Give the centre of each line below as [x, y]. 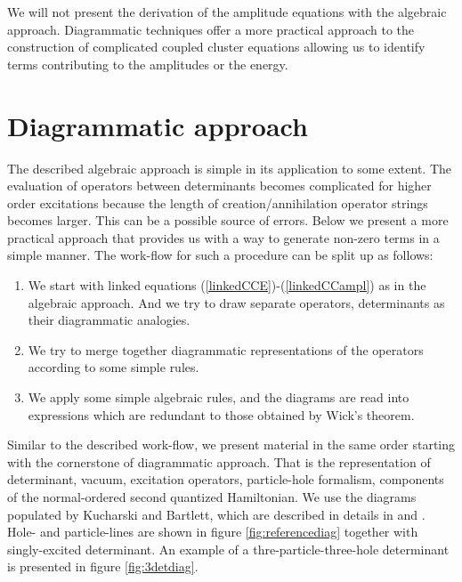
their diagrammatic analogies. [109, 320]
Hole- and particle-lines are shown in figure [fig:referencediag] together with [213, 532]
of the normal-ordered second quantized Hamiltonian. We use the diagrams [212, 497]
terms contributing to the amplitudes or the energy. [148, 64]
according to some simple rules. [113, 367]
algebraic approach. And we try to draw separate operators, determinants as [236, 302]
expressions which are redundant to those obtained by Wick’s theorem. [221, 414]
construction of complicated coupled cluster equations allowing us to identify [216, 47]
